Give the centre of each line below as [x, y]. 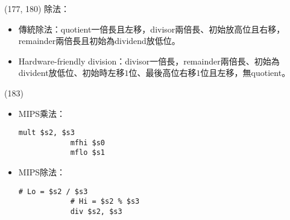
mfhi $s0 [87, 143]
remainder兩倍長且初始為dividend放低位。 [99, 41]
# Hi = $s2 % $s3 [105, 202]
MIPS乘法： [42, 113]
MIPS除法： [42, 172]
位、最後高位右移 [162, 73]
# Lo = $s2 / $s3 [53, 191]
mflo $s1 [87, 153]
